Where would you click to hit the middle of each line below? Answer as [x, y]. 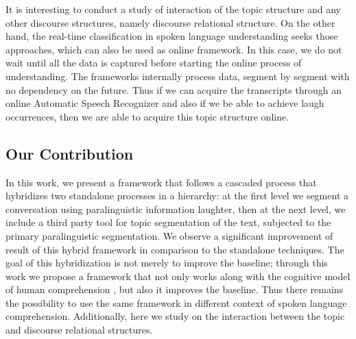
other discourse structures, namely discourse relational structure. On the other [170, 22]
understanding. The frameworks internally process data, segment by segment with [178, 76]
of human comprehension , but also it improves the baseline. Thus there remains [175, 289]
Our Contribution [70, 153]
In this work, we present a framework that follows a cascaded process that [161, 182]
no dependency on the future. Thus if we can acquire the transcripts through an [174, 89]
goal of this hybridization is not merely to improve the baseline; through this [167, 263]
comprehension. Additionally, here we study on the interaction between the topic [175, 316]
